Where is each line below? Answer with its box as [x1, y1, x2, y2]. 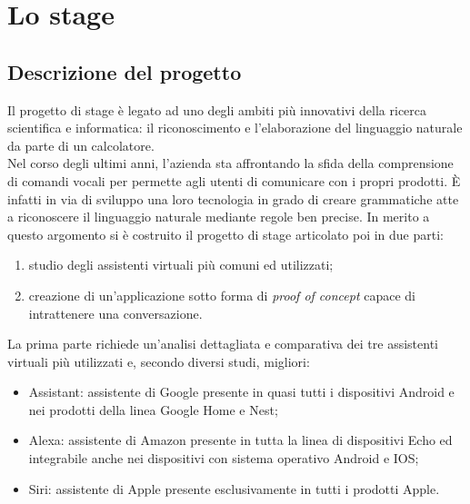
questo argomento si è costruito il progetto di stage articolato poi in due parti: [7, 224, 445, 243]
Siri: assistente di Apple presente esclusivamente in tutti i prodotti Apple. [28, 479, 440, 498]
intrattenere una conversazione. [28, 303, 203, 322]
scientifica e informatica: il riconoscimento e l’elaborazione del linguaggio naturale [7, 118, 463, 137]
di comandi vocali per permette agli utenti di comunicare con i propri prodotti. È [7, 171, 461, 190]
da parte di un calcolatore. [7, 135, 155, 154]
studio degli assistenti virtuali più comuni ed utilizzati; [28, 255, 334, 274]
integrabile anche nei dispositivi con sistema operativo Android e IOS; [28, 449, 419, 468]
